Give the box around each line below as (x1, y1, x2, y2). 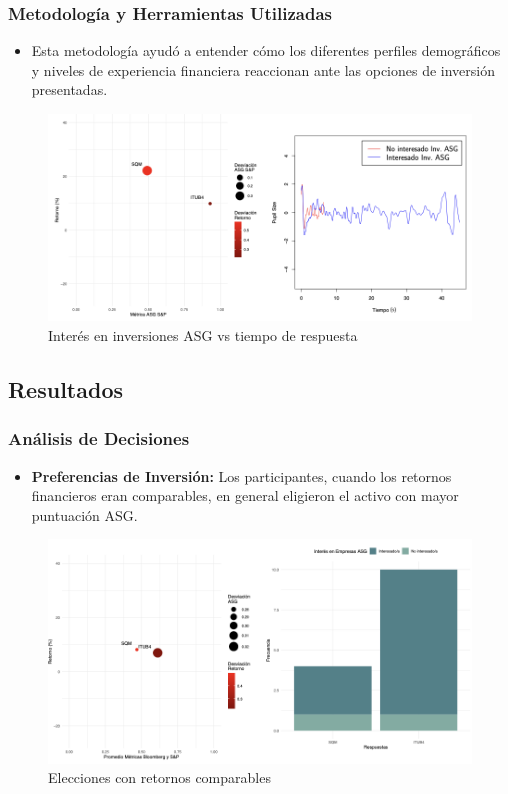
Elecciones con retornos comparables (48, 767, 271, 788)
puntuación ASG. (31, 504, 138, 525)
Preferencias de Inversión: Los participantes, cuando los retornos (31, 465, 452, 486)
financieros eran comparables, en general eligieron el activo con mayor (31, 485, 459, 506)
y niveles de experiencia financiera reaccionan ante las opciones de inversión (31, 59, 496, 80)
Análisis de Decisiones (8, 426, 190, 451)
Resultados (8, 373, 123, 404)
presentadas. (31, 79, 108, 100)
